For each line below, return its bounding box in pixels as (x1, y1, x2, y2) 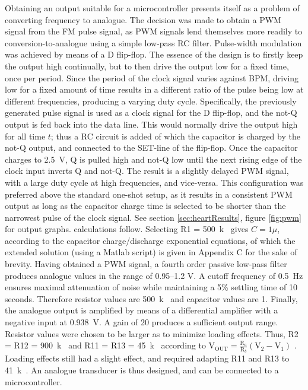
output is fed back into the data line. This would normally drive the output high (5, 118, 298, 130)
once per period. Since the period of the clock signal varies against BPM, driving (5, 71, 299, 84)
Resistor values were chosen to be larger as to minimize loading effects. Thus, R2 (5, 327, 299, 340)
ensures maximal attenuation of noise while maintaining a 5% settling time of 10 (5, 281, 298, 293)
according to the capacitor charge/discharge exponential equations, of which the (5, 234, 296, 246)
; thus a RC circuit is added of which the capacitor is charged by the (50, 129, 300, 142)
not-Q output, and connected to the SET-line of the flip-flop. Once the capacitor (5, 141, 298, 154)
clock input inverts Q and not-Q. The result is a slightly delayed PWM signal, (5, 164, 289, 177)
